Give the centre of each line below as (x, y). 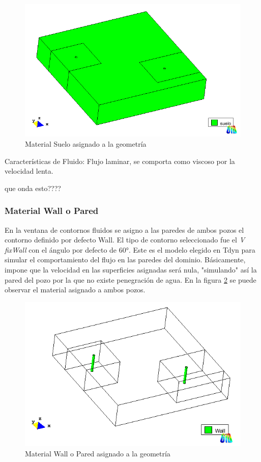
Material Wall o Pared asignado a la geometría (98, 454)
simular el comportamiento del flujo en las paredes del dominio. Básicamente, (125, 260)
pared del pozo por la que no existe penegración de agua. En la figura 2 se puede (130, 279)
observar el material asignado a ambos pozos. (75, 290)
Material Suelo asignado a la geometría (86, 144)
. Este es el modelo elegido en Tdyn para (192, 249)
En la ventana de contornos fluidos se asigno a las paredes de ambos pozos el (124, 229)
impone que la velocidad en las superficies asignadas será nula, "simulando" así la (131, 269)
